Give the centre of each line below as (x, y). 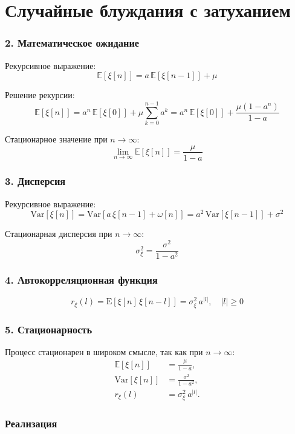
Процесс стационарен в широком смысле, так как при (104, 351)
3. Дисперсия (35, 181)
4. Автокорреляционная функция (81, 280)
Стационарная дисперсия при (59, 234)
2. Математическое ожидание (72, 43)
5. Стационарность (49, 329)
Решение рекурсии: (40, 95)
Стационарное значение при (56, 139)
